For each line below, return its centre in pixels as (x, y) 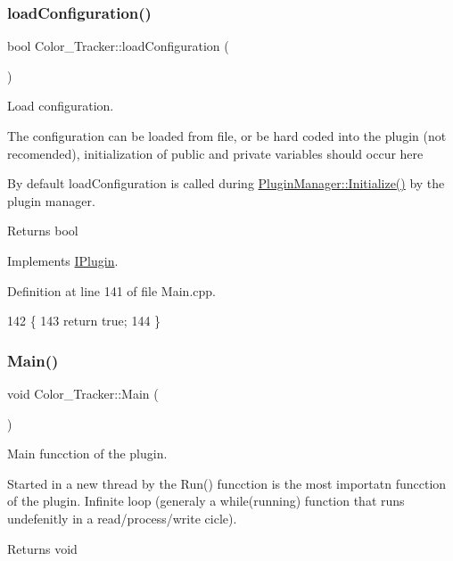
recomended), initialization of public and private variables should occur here (215, 153)
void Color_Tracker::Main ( (83, 393)
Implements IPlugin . (63, 260)
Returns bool (43, 231)
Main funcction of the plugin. (87, 454)
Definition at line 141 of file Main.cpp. (111, 290)
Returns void (42, 548)
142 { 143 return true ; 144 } (84, 321)
